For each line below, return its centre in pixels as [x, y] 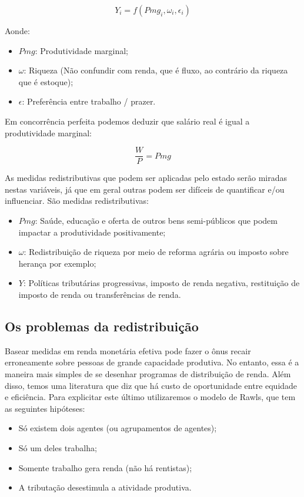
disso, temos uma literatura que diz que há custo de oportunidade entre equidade [151, 385]
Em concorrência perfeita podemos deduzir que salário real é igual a [127, 121]
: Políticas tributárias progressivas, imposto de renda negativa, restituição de [161, 283]
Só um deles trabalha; [58, 447]
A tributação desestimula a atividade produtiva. [105, 487]
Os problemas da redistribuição [102, 326]
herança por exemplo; [57, 263]
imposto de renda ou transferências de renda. [100, 294]
